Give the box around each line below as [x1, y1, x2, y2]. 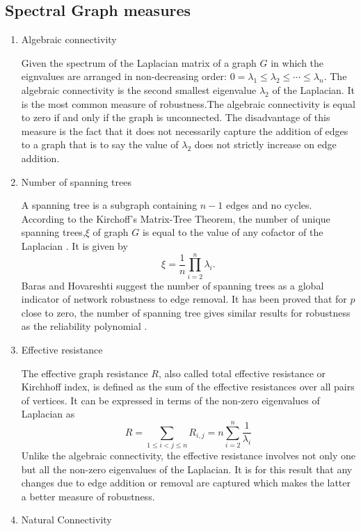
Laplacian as [21, 406, 75, 421]
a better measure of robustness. [21, 489, 155, 503]
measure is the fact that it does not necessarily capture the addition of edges [21, 123, 348, 138]
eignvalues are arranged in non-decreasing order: [21, 69, 227, 84]
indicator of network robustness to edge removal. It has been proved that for [21, 292, 347, 306]
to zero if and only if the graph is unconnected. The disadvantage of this [21, 110, 330, 125]
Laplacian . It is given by [21, 238, 128, 253]
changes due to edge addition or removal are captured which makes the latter [21, 475, 351, 490]
